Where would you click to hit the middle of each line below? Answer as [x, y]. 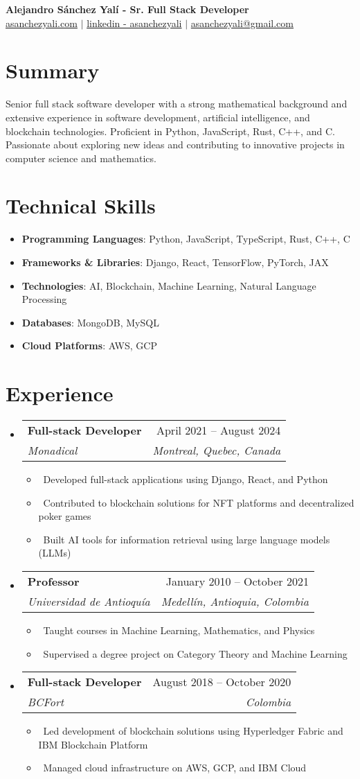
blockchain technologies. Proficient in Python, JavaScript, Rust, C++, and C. [170, 131]
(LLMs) [55, 553]
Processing [44, 299]
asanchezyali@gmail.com [242, 23]
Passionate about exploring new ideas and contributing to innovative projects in [175, 145]
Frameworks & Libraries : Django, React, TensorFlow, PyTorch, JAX [175, 262]
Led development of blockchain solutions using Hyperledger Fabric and [193, 731]
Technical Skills [81, 205]
